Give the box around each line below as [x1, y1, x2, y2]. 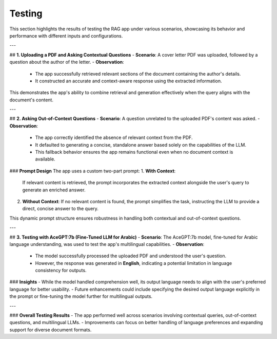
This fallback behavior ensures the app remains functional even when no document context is [35, 149, 233, 155]
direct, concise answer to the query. [22, 206, 98, 212]
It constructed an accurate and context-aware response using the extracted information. [35, 78, 223, 84]
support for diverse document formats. [9, 327, 92, 333]
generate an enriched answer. [22, 187, 86, 193]
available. [35, 156, 56, 162]
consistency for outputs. [35, 267, 87, 274]
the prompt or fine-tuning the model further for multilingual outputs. [9, 293, 153, 299]
